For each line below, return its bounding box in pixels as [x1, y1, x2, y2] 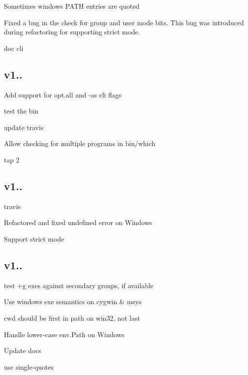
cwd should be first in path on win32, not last [4, 312, 140, 323]
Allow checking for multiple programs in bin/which [4, 138, 156, 148]
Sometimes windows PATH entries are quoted [4, 1, 140, 11]
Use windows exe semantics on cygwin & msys [4, 296, 142, 307]
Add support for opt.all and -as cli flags [4, 89, 122, 99]
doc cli [4, 43, 24, 53]
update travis [4, 122, 44, 132]
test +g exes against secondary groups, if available [4, 280, 154, 290]
